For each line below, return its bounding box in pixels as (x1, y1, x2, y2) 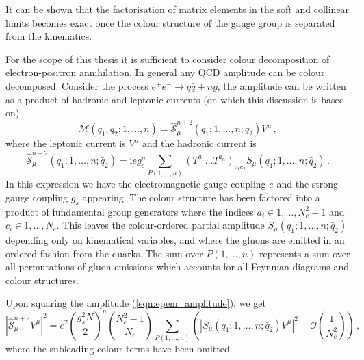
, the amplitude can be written (217, 78, 346, 92)
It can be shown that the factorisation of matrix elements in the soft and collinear (5, 2, 350, 16)
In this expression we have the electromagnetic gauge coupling (5, 177, 266, 191)
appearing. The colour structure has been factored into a (82, 190, 320, 204)
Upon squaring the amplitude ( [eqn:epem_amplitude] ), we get (5, 296, 266, 310)
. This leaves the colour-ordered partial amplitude (56, 218, 265, 232)
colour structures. (5, 272, 79, 287)
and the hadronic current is (142, 136, 257, 151)
